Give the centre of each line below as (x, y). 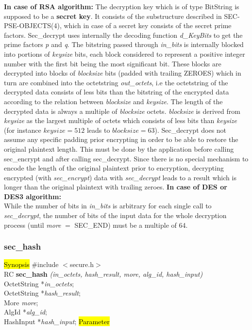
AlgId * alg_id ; (25, 312)
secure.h (82, 264)
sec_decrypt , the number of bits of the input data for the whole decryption (115, 215)
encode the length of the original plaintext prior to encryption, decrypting (114, 168)
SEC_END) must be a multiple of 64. (131, 225)
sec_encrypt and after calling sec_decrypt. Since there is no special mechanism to (126, 158)
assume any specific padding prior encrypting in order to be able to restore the (121, 139)
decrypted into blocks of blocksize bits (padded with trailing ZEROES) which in (123, 73)
